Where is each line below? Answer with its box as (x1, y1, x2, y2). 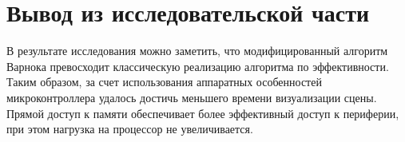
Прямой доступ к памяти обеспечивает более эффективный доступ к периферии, (6, 105, 399, 121)
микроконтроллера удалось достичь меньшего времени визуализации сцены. (6, 89, 377, 105)
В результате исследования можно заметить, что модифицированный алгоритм (6, 42, 388, 59)
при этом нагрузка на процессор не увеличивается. (6, 120, 253, 137)
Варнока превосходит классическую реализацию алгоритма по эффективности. (6, 57, 389, 74)
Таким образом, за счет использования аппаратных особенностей (6, 73, 322, 90)
